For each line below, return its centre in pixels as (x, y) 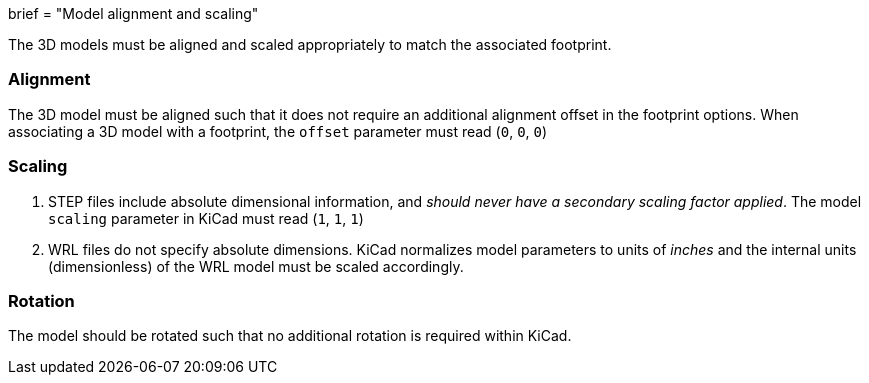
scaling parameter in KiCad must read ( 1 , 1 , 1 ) (206, 218)
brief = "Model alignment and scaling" (133, 13)
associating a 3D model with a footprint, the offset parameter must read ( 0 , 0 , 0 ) (278, 131)
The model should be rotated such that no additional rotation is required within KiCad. (290, 336)
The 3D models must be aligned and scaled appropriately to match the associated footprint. (310, 44)
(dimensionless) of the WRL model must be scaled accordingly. (256, 266)
